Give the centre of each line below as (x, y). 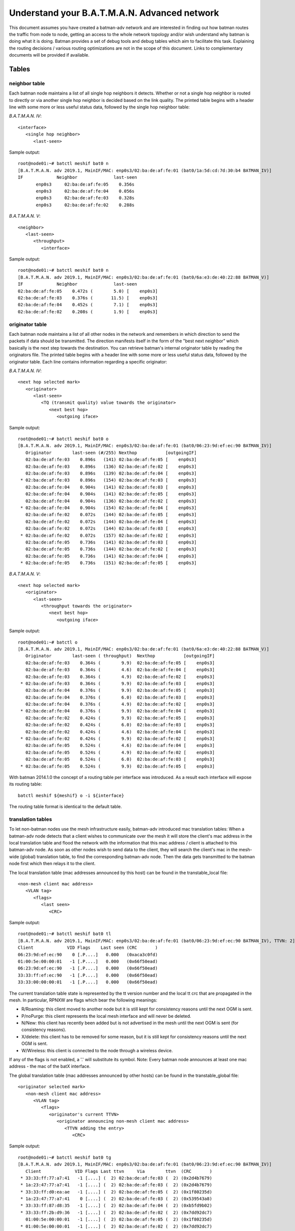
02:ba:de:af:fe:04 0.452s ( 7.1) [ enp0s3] (88, 305)
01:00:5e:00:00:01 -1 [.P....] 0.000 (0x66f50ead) (88, 961)
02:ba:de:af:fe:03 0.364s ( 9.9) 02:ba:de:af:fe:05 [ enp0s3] (120, 663)
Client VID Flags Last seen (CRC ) (88, 948)
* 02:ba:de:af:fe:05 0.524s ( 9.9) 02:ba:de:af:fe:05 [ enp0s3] (118, 766)
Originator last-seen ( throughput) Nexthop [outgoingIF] (120, 656)
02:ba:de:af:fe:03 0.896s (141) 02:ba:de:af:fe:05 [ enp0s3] (111, 460)
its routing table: (26, 784)
